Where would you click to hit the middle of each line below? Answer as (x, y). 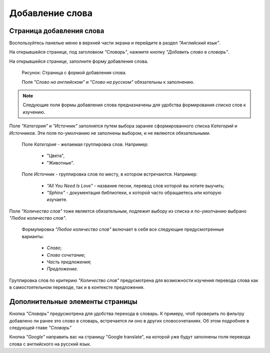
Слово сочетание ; (66, 255)
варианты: (33, 236)
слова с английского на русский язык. (50, 344)
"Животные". (60, 162)
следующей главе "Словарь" (40, 327)
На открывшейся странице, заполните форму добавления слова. (79, 61)
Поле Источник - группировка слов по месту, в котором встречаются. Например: (109, 174)
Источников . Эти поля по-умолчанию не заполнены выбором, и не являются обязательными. (110, 133)
